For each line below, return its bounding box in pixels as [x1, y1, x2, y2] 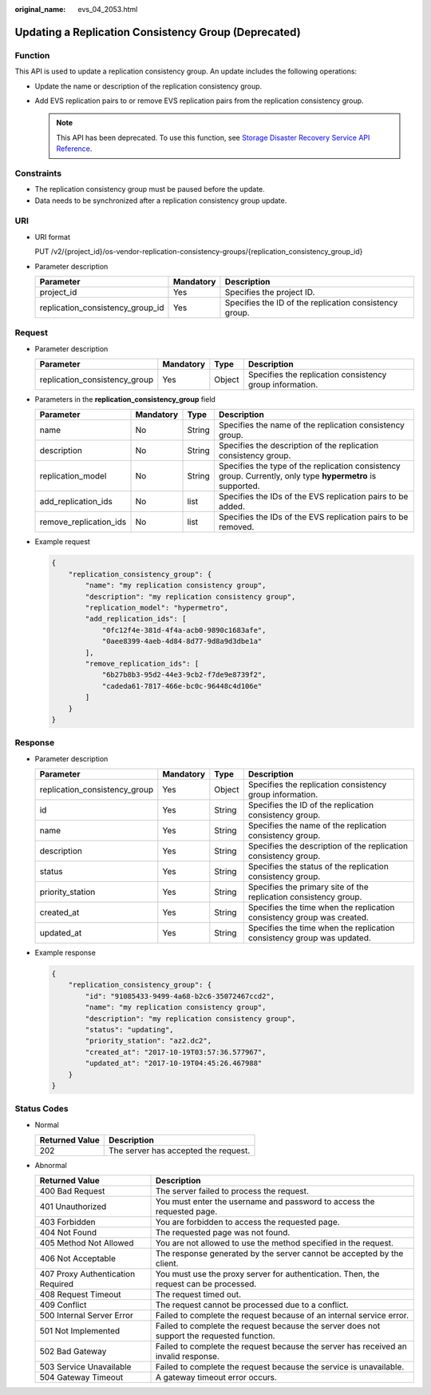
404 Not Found [39, 1227, 97, 1238]
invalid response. [156, 1351, 219, 1362]
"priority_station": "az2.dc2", [85, 1036, 212, 1046]
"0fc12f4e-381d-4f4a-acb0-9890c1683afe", [101, 626, 267, 634]
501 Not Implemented [39, 1325, 121, 1337]
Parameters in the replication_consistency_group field [34, 395, 215, 404]
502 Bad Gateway [39, 1346, 107, 1357]
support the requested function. [156, 1330, 275, 1341]
